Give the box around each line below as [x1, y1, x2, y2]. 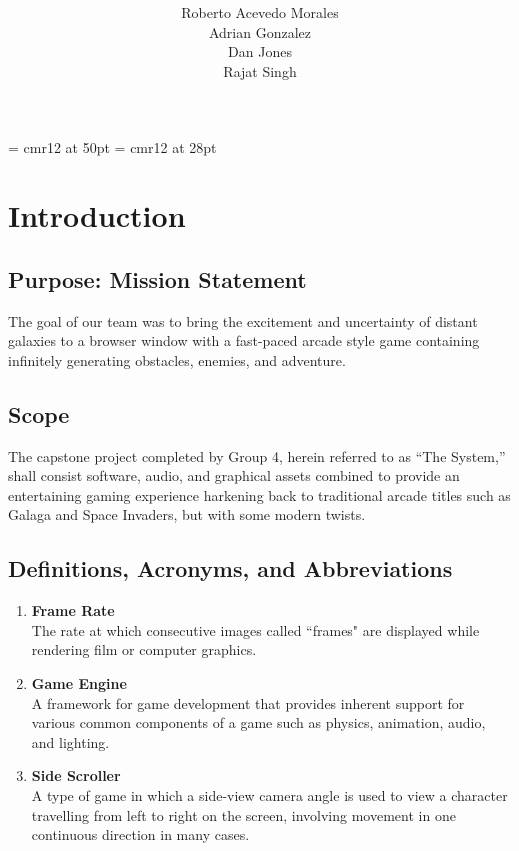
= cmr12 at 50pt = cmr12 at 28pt [8, 136, 217, 157]
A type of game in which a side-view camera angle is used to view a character [31, 784, 508, 805]
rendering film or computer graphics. [31, 639, 257, 660]
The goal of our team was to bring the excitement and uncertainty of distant [8, 310, 478, 331]
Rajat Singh [223, 60, 297, 81]
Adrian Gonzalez [208, 21, 312, 42]
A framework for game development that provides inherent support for [31, 692, 465, 713]
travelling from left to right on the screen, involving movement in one [31, 804, 456, 825]
